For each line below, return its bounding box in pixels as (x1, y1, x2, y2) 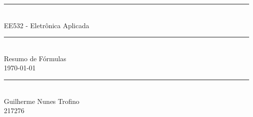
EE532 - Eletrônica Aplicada (4, 20, 90, 30)
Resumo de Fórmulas (4, 53, 67, 63)
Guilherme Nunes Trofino (4, 96, 80, 106)
